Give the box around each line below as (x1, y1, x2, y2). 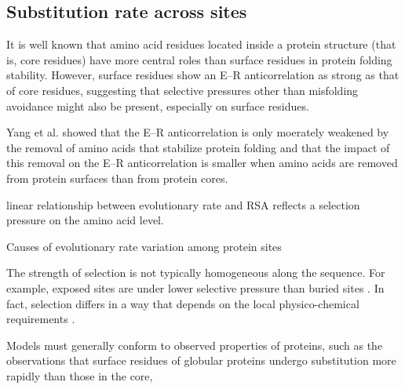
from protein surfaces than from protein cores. (6, 169, 228, 186)
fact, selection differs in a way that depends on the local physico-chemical (6, 295, 359, 311)
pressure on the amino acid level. (6, 212, 164, 228)
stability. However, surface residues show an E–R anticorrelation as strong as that (6, 67, 400, 83)
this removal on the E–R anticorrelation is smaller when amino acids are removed (6, 155, 398, 171)
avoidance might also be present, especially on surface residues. (6, 97, 309, 114)
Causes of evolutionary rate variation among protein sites (6, 238, 282, 254)
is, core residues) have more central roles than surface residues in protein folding (6, 51, 392, 67)
